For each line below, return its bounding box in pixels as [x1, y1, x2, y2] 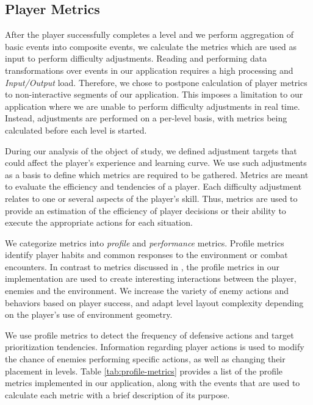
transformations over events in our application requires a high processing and [5, 63, 293, 76]
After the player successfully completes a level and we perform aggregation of [5, 28, 293, 41]
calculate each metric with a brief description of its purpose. [5, 388, 230, 401]
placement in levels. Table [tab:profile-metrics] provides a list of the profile [5, 364, 283, 377]
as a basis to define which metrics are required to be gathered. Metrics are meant [5, 168, 309, 181]
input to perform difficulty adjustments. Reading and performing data [5, 52, 267, 65]
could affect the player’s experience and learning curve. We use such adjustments [5, 156, 307, 169]
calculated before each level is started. [5, 123, 147, 136]
